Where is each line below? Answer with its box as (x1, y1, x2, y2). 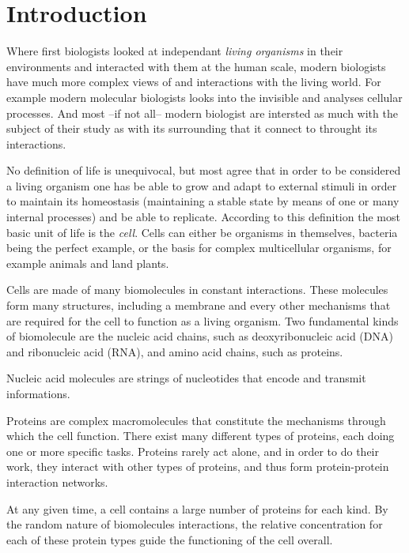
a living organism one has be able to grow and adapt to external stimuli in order (6, 177, 397, 194)
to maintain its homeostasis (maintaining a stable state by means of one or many (6, 193, 400, 209)
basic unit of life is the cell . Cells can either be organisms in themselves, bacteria (6, 224, 398, 240)
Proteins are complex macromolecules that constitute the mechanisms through (6, 412, 386, 428)
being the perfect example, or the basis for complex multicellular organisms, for (6, 239, 392, 256)
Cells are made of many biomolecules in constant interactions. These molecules (6, 281, 388, 298)
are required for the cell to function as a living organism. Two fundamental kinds (6, 312, 399, 329)
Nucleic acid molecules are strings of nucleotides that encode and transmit (6, 370, 366, 386)
